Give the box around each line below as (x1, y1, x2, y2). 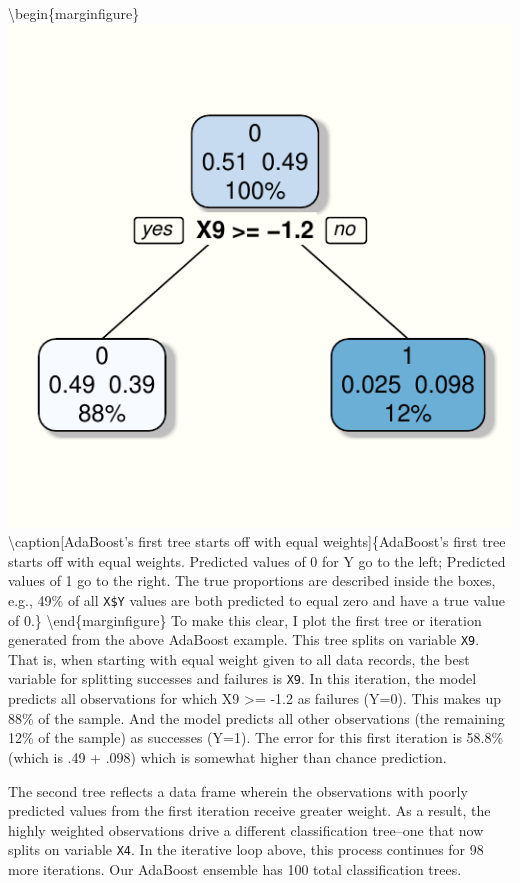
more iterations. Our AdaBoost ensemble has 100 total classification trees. (8, 858, 462, 879)
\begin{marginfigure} (8, 3, 140, 23)
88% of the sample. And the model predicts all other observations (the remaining (8, 707, 505, 728)
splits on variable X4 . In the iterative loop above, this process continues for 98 (8, 839, 484, 860)
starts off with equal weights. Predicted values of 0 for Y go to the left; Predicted (8, 550, 506, 571)
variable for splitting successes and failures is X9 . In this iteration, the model (8, 668, 477, 689)
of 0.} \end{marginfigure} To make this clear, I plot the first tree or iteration (8, 609, 482, 630)
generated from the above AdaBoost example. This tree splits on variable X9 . (8, 629, 480, 650)
